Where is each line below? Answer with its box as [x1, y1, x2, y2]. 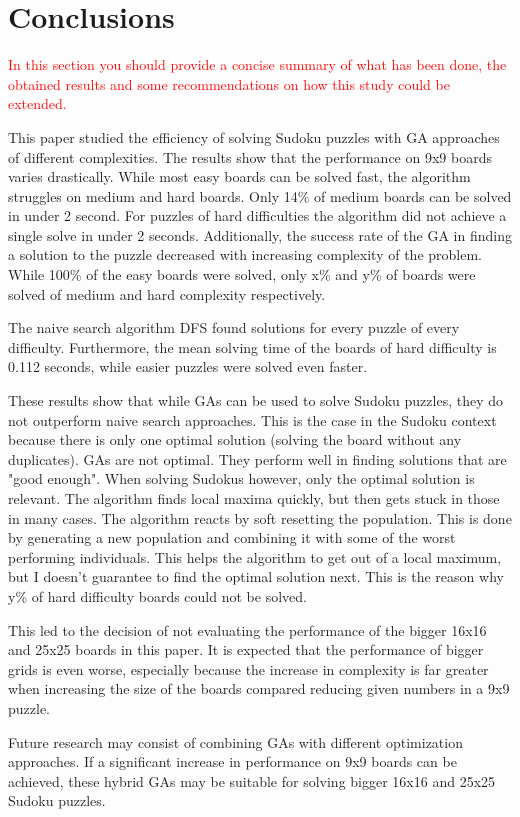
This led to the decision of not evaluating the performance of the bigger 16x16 [8, 619, 487, 640]
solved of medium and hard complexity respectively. [8, 283, 326, 304]
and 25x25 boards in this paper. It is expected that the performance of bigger [8, 639, 484, 660]
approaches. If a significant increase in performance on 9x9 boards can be [8, 751, 457, 772]
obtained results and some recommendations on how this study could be [8, 73, 450, 94]
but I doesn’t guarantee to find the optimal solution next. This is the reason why [8, 566, 504, 587]
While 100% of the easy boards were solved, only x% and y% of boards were [8, 264, 476, 285]
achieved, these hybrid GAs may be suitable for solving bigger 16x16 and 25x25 [8, 770, 496, 791]
